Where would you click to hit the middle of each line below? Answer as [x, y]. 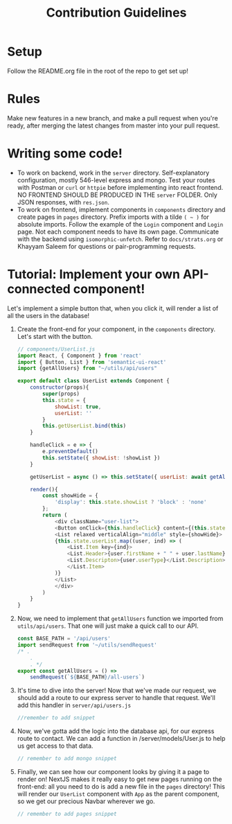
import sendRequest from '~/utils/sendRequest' [87, 645]
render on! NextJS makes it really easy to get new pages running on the [119, 779]
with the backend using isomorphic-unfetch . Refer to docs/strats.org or [120, 239]
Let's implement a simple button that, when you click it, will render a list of [113, 308]
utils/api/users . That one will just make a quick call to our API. [108, 626]
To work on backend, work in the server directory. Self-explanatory [113, 173]
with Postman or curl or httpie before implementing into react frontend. [120, 187]
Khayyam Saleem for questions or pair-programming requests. [106, 246]
